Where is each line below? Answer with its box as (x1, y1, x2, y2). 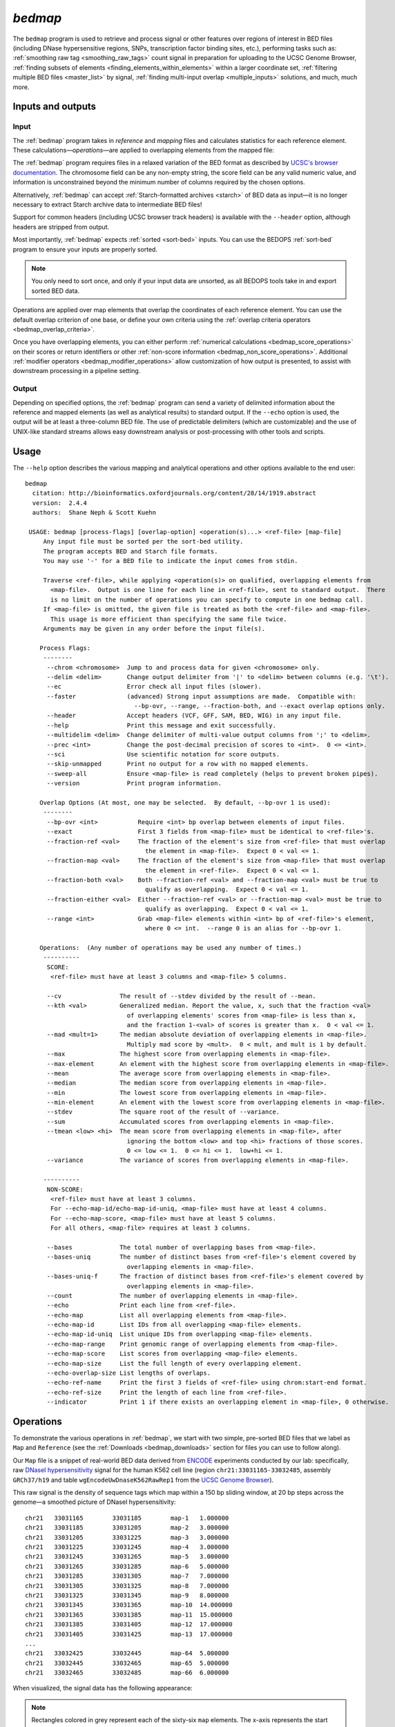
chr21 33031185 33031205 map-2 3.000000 (25, 1524, 229, 1532)
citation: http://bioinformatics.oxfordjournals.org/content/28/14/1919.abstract (32, 489, 317, 497)
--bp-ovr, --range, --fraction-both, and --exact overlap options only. (133, 702, 386, 710)
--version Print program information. (46, 779, 222, 788)
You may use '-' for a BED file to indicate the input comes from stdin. (43, 557, 298, 565)
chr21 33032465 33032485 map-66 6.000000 (25, 1669, 229, 1677)
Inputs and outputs (12, 101, 97, 113)
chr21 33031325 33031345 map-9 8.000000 (25, 1591, 229, 1599)
